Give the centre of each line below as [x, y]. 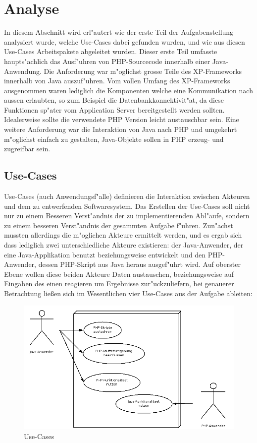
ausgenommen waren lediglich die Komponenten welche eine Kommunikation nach [128, 90]
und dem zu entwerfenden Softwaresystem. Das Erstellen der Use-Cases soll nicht [127, 206]
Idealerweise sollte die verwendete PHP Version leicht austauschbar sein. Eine [122, 119]
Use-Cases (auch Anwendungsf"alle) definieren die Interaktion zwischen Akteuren [127, 196]
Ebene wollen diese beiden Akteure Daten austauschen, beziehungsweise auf [119, 274]
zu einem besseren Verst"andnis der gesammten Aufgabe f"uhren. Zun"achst [119, 225]
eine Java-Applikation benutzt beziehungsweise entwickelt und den [105, 254]
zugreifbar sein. [27, 149]
